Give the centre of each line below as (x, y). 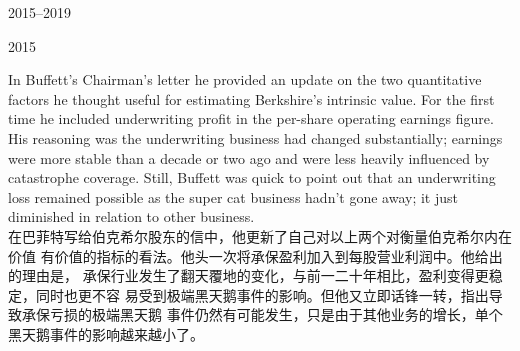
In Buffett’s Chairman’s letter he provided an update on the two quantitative (245, 79)
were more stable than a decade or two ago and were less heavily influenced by (249, 157)
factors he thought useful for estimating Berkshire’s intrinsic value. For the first (251, 98)
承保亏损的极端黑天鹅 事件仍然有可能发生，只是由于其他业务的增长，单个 (262, 314)
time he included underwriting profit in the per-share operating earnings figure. (251, 118)
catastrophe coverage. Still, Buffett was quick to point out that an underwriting (252, 177)
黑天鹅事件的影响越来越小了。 (106, 333)
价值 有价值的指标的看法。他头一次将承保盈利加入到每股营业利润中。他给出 (255, 255)
